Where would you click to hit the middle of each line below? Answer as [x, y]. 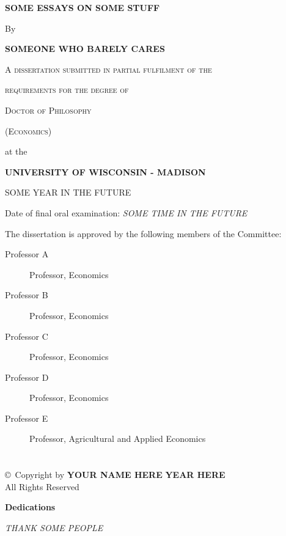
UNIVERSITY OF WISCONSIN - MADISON [105, 171]
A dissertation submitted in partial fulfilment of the [108, 69]
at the [16, 151]
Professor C [27, 336]
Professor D [27, 377]
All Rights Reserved [42, 486]
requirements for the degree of [67, 90]
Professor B [27, 295]
